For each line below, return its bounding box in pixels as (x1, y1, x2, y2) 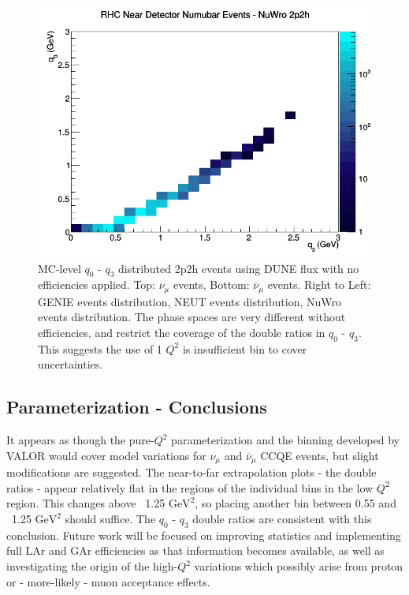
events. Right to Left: (267, 276, 371, 293)
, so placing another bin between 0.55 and (195, 495, 396, 511)
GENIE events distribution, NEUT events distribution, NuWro (38, 293, 341, 309)
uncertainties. (38, 356, 103, 372)
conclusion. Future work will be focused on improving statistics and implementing (6, 526, 401, 543)
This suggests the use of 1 (38, 340, 162, 357)
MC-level (38, 260, 81, 276)
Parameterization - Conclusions (6, 395, 267, 419)
